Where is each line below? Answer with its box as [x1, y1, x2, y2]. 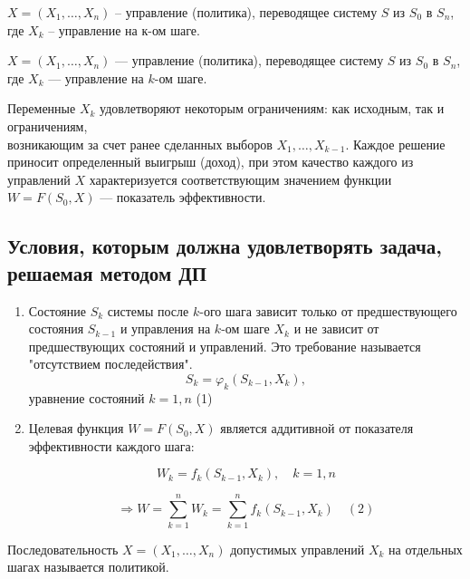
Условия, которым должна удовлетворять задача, [7, 232, 442, 260]
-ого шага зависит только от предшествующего [199, 301, 457, 320]
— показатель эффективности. [100, 188, 266, 207]
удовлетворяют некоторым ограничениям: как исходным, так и [100, 99, 445, 118]
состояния [28, 319, 84, 338]
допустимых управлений [230, 539, 365, 558]
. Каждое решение [345, 134, 446, 153]
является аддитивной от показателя [220, 419, 414, 438]
